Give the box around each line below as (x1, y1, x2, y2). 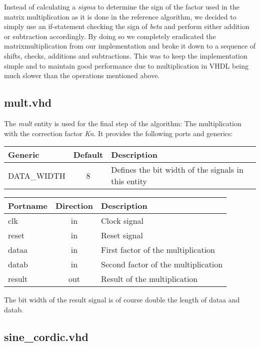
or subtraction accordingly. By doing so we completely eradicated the (4, 31, 216, 41)
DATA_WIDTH (8, 169, 65, 181)
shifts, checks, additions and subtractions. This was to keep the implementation (4, 50, 247, 61)
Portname (8, 200, 47, 212)
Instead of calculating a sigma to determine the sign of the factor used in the (4, 2, 239, 12)
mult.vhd (4, 95, 52, 110)
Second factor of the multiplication (101, 258, 223, 270)
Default (73, 149, 103, 161)
